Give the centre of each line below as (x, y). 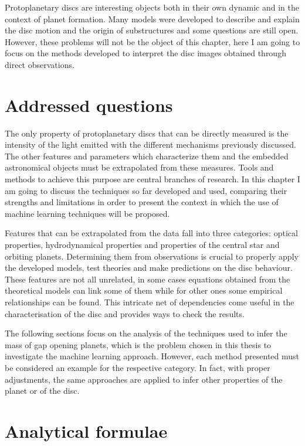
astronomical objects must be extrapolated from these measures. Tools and (139, 167)
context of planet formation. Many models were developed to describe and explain (152, 18)
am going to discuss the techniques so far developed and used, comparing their (146, 190)
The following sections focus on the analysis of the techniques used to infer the (146, 333)
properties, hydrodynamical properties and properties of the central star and (142, 245)
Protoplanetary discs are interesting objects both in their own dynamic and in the (152, 7)
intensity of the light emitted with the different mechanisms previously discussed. (150, 144)
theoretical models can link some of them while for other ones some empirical (144, 290)
